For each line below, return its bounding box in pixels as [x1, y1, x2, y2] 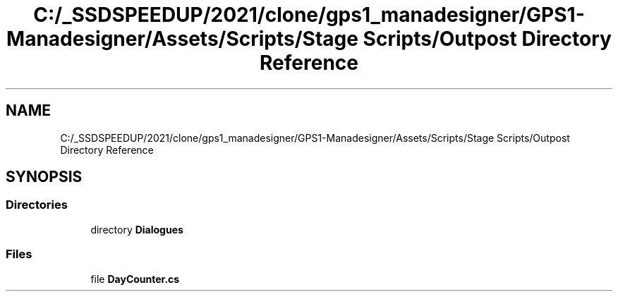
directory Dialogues [90, 223, 183, 236]
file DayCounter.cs [90, 272, 180, 285]
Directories [6, 198, 68, 212]
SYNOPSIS [6, 168, 83, 186]
